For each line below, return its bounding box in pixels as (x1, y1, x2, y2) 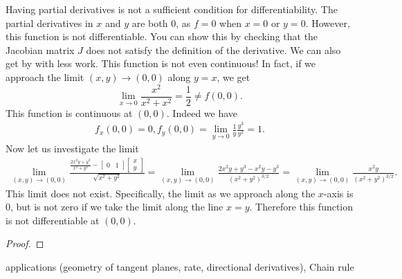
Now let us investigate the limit (6, 141, 139, 156)
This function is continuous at (6, 105, 133, 120)
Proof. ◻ (6, 236, 44, 251)
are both (131, 15, 168, 30)
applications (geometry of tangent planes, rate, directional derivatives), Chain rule (6, 259, 354, 273)
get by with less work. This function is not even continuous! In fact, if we (6, 56, 316, 71)
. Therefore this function (249, 199, 354, 214)
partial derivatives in (6, 15, 93, 30)
